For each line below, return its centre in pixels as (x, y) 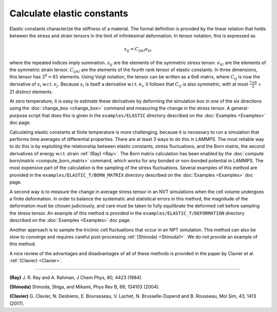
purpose (18, 115)
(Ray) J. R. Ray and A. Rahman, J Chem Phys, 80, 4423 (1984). (76, 277)
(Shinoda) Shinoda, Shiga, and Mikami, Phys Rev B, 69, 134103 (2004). (85, 286)
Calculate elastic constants (69, 13)
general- (240, 108)
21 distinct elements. (31, 92)
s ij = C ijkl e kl (138, 50)
